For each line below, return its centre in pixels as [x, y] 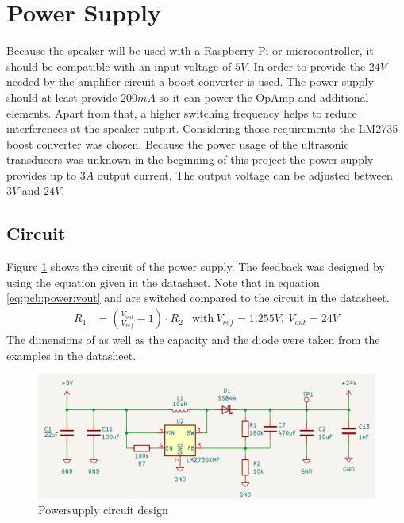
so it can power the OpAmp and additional [264, 97]
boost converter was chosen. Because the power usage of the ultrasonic [178, 143]
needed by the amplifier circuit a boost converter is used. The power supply [190, 81]
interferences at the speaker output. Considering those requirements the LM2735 [202, 128]
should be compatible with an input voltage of [119, 66]
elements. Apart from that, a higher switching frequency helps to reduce [182, 112]
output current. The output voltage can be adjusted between [245, 174]
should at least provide [62, 97]
